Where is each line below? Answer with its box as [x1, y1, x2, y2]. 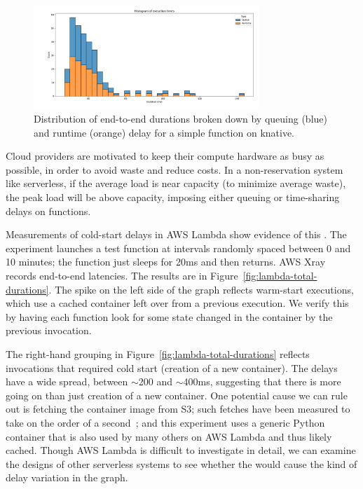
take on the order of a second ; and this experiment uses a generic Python [6, 415, 325, 429]
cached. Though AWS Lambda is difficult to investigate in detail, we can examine [6, 443, 356, 457]
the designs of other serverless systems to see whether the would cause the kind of [6, 456, 357, 471]
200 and [138, 374, 173, 389]
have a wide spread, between [6, 374, 128, 389]
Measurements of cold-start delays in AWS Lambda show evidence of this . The [6, 227, 347, 242]
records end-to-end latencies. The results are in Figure [6, 268, 238, 282]
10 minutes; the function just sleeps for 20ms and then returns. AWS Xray [6, 254, 326, 269]
